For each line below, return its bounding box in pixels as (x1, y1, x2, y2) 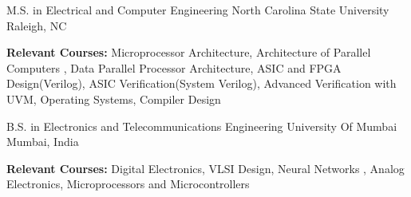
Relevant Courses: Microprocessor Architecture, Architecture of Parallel (6, 44, 371, 61)
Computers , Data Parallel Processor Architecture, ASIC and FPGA (6, 59, 342, 76)
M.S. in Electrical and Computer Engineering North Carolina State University (6, 2, 389, 18)
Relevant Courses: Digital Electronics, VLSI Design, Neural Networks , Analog (6, 160, 405, 176)
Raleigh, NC (6, 17, 67, 33)
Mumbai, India (6, 133, 79, 150)
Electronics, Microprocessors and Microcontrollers (6, 175, 250, 192)
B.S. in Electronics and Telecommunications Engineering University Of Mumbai (6, 117, 397, 134)
